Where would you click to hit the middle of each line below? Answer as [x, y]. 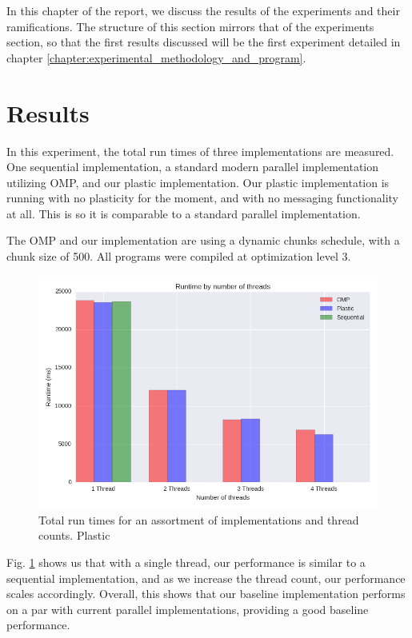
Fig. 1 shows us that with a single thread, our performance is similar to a [186, 562]
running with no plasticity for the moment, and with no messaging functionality [202, 198]
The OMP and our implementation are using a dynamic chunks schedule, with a [203, 240]
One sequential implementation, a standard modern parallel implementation [193, 167]
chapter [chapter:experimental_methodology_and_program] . [156, 57]
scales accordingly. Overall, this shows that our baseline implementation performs [206, 594]
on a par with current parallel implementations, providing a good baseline [188, 609]
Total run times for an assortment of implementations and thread [199, 519]
